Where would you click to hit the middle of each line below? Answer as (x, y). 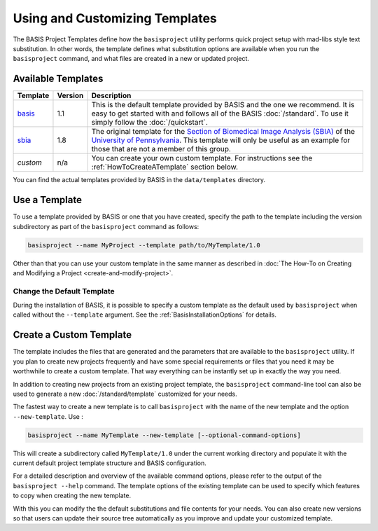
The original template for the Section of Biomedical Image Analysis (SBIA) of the (223, 132)
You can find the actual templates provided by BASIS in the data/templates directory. (139, 180)
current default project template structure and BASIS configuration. (110, 463)
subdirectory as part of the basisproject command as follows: (106, 226)
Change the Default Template (64, 291)
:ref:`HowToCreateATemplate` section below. (164, 167)
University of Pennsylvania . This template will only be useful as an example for (221, 140)
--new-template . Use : (48, 416)
